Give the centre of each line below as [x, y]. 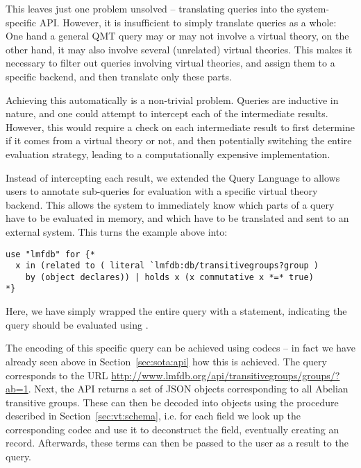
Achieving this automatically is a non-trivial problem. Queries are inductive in [172, 99]
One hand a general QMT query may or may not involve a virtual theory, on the [177, 36]
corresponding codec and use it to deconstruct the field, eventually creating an [173, 429]
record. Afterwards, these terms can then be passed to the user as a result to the [177, 443]
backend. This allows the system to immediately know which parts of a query [170, 204]
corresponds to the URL [57, 375]
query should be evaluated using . [77, 324]
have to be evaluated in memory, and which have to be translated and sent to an [177, 218]
